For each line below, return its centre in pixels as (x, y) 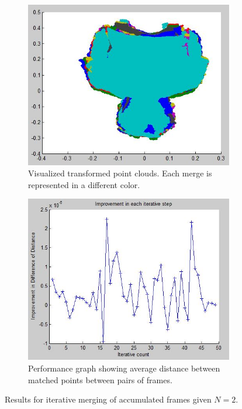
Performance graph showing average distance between (124, 368)
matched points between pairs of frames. (100, 379)
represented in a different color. (84, 184)
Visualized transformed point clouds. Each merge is (120, 173)
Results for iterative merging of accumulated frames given (108, 399)
